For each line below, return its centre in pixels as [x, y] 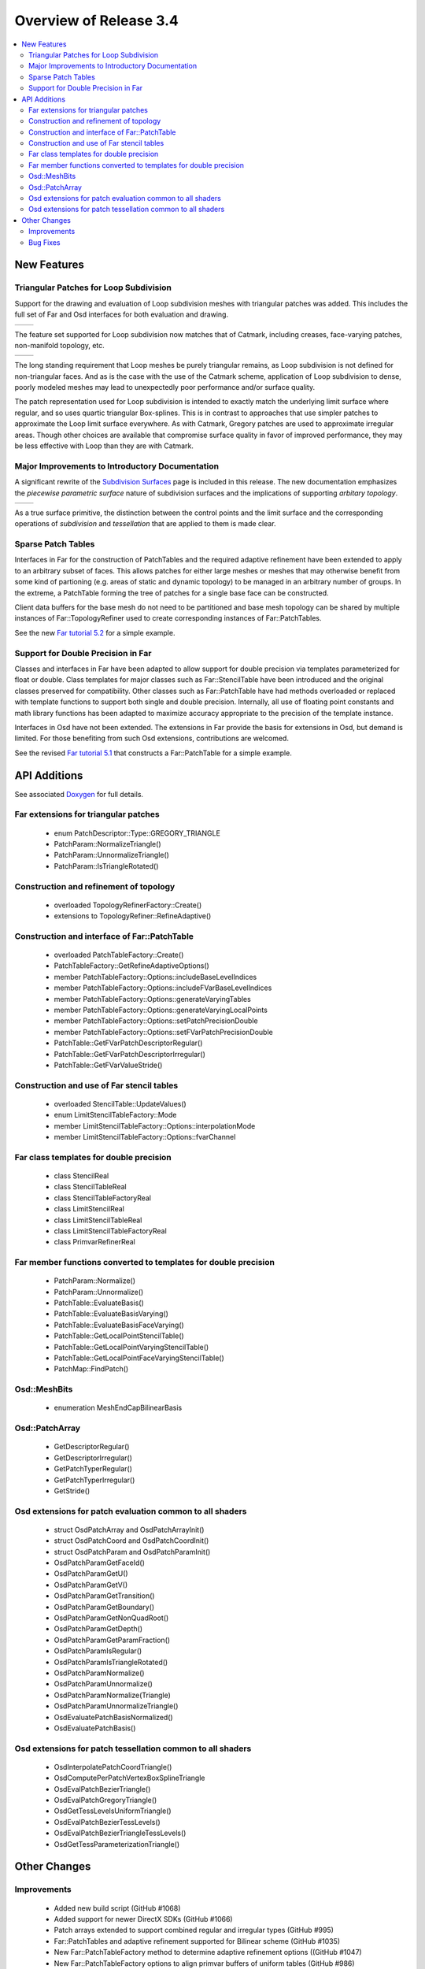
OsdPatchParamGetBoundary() [104, 1607]
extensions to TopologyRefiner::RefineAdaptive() [133, 916]
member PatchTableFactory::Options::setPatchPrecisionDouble [156, 1021]
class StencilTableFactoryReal [103, 1198]
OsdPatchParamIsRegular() [98, 1651]
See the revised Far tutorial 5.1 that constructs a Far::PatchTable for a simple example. [153, 753]
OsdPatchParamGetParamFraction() [112, 1640]
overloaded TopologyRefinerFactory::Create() [128, 905]
